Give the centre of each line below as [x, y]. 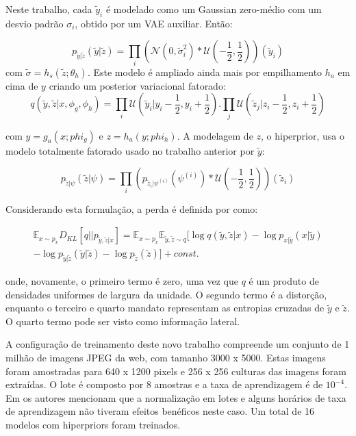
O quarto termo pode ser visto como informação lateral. [123, 321]
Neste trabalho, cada [49, 9]
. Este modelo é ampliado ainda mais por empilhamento [205, 72]
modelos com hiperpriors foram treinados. [93, 424]
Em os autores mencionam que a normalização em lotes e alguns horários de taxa [176, 397]
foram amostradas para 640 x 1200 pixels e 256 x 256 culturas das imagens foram [176, 371]
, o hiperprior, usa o [303, 135]
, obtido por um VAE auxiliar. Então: [154, 23]
